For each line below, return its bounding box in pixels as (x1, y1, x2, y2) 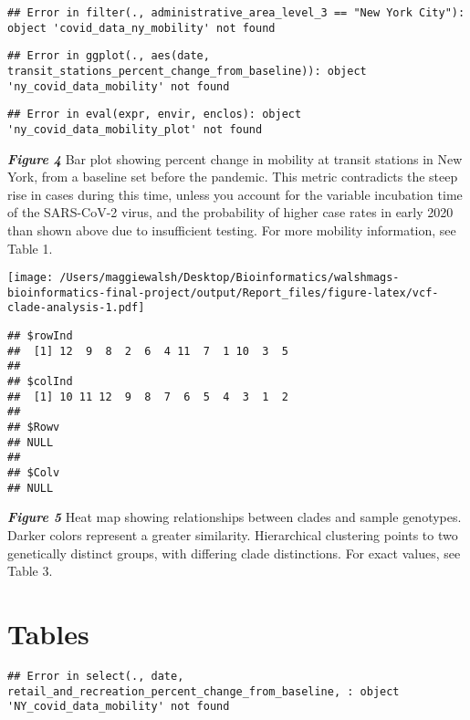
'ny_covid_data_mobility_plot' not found (7, 122, 263, 136)
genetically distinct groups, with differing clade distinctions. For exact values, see (7, 543, 461, 562)
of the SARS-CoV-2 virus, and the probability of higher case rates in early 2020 (7, 203, 454, 222)
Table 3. (7, 561, 53, 580)
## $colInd (7, 375, 73, 389)
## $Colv (7, 466, 60, 480)
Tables (7, 614, 89, 652)
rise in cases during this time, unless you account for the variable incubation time (7, 184, 463, 203)
